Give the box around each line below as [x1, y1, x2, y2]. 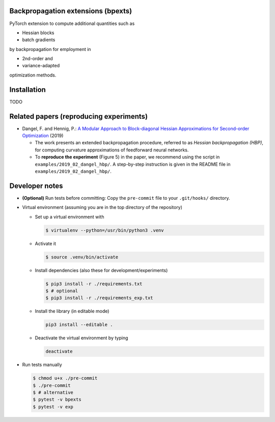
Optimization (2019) [22, 133, 64, 139]
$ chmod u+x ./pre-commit [33, 375, 98, 381]
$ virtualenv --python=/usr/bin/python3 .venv [45, 227, 164, 233]
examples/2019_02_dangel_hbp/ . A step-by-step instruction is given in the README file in [35, 161, 231, 167]
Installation [9, 85, 46, 94]
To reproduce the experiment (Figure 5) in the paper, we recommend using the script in [35, 154, 220, 160]
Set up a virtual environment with [35, 214, 104, 220]
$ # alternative [33, 390, 74, 395]
